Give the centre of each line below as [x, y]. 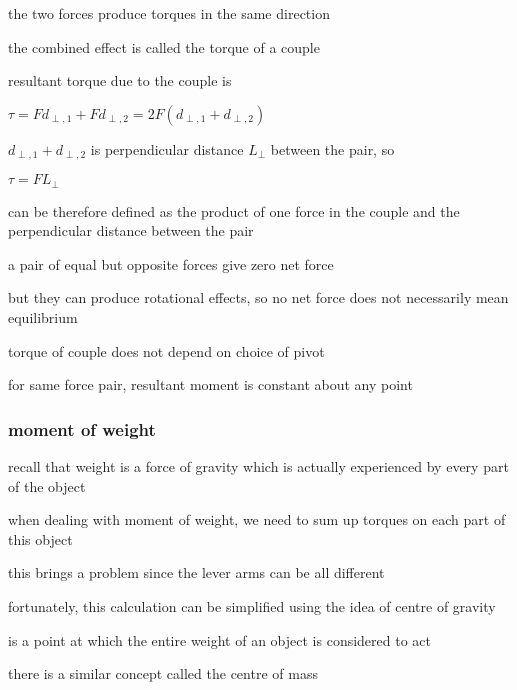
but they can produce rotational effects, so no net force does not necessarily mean [258, 297]
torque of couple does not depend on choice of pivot [166, 350]
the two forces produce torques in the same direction [169, 13]
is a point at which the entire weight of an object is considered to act [219, 639]
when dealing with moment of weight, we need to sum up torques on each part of [257, 519]
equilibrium [43, 317]
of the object [47, 485]
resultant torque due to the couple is [120, 80]
